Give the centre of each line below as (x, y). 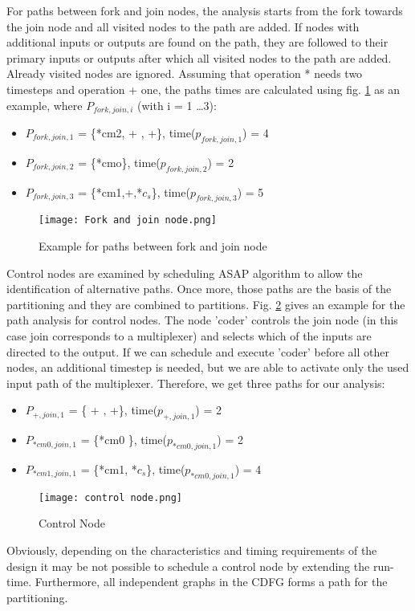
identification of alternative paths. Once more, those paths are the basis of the (199, 289)
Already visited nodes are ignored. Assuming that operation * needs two (185, 73)
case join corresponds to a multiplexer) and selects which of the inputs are (189, 336)
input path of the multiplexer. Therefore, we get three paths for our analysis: (196, 383)
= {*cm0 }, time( (124, 440)
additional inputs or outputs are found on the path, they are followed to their (197, 42)
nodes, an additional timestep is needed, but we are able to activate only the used (208, 367)
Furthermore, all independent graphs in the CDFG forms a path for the (211, 582)
